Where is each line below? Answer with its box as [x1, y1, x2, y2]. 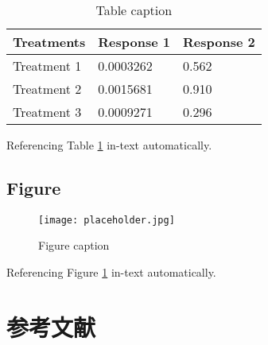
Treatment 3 [13, 103, 82, 121]
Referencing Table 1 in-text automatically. [6, 137, 212, 153]
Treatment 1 [13, 56, 82, 75]
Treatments [13, 33, 86, 51]
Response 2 [182, 33, 255, 51]
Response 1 [98, 33, 170, 51]
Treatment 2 [13, 79, 82, 98]
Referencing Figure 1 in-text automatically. [6, 264, 216, 281]
